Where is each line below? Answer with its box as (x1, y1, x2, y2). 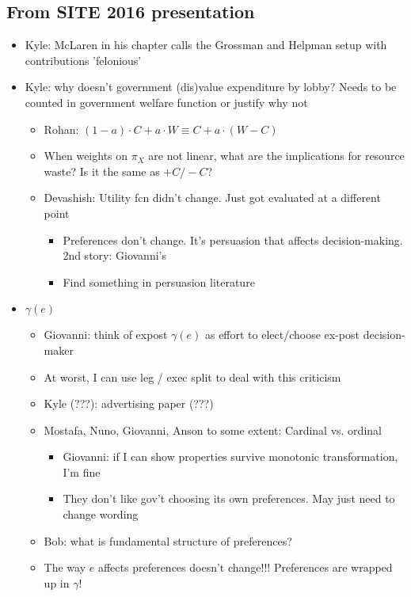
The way (44, 559, 86, 576)
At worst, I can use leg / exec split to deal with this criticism (44, 368, 341, 385)
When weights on (44, 147, 128, 164)
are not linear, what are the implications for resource (148, 147, 405, 164)
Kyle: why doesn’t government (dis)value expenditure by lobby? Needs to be (25, 78, 397, 95)
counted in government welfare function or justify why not (25, 93, 308, 110)
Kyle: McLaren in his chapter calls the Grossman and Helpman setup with (25, 36, 387, 53)
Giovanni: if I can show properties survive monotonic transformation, (63, 448, 398, 465)
